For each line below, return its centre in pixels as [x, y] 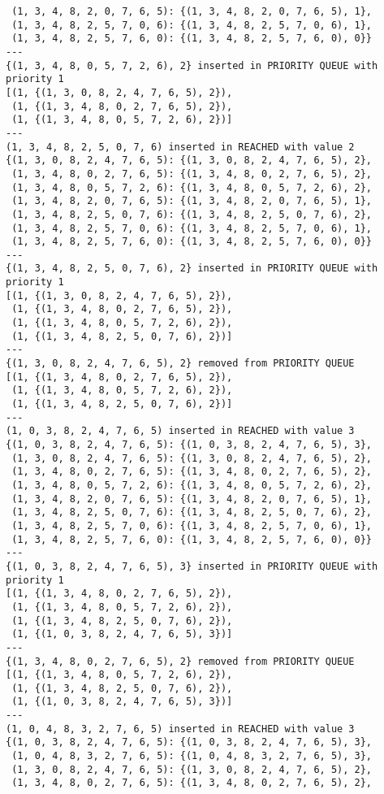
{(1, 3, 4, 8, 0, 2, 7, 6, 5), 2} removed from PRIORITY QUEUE [180, 661]
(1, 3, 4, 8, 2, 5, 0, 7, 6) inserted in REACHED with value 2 [180, 147]
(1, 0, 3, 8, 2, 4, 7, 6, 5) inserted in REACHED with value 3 [180, 431]
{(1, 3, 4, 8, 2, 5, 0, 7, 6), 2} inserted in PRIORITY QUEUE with [192, 269]
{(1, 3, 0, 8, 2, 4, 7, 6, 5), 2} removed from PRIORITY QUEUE [180, 364]
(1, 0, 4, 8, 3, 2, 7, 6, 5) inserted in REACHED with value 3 [180, 729]
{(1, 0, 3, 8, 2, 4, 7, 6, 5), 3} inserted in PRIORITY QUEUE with [192, 566]
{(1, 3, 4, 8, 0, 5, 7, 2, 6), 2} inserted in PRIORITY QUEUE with [192, 65]
